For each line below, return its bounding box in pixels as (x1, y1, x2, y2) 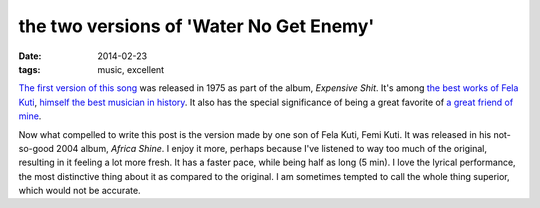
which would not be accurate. (18, 185, 141, 197)
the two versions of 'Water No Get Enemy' (18, 15, 375, 37)
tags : (18, 63, 41, 75)
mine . (18, 110, 42, 122)
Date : (18, 50, 42, 62)
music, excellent (97, 63, 165, 75)
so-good (18, 142, 55, 154)
